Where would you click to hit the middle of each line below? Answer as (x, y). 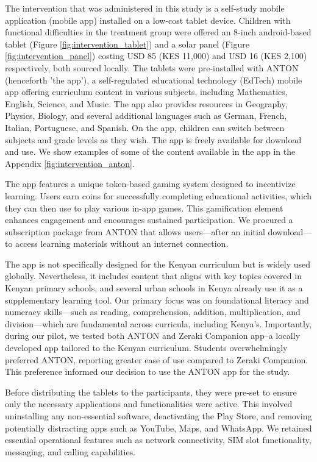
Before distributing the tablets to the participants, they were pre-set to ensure (151, 392)
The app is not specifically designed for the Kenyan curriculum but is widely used (158, 264)
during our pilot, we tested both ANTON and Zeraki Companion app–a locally (153, 336)
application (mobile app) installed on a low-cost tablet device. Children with (148, 20)
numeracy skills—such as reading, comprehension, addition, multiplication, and (153, 312)
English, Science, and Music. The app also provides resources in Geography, (146, 103)
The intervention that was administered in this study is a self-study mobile (145, 8)
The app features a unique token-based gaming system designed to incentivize (150, 184)
